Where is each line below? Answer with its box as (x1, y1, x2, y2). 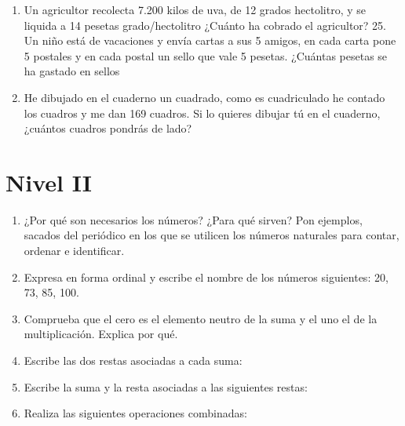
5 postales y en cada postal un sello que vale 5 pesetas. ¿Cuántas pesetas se (24, 47, 388, 64)
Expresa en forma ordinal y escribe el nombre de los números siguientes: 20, (24, 268, 389, 285)
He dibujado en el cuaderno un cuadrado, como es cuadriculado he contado (24, 89, 385, 105)
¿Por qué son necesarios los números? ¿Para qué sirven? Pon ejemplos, (24, 211, 363, 228)
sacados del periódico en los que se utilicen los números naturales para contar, (24, 227, 400, 243)
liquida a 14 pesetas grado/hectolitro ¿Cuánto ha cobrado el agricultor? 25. (24, 16, 386, 33)
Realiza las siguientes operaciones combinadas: (24, 405, 247, 421)
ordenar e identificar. (24, 242, 125, 259)
